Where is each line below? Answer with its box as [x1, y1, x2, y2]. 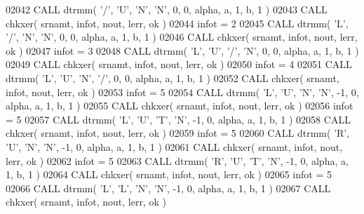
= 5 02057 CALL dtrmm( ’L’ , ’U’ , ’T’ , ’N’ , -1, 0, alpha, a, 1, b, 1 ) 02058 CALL [6, 112, 351, 126]
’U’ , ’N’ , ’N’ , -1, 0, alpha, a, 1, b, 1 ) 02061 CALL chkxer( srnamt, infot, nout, [6, 139, 343, 154]
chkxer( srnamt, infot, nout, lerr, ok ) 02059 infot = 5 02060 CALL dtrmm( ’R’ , [6, 126, 350, 140]
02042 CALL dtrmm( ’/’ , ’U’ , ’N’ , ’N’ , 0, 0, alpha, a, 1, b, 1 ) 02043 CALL [6, 2, 328, 16]
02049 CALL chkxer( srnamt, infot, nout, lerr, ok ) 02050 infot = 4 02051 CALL [6, 57, 352, 72]
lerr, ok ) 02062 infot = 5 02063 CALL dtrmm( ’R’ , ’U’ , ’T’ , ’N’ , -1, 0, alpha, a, [6, 153, 349, 168]
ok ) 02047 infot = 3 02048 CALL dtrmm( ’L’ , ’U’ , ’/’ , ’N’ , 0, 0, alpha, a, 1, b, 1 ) [6, 43, 359, 58]
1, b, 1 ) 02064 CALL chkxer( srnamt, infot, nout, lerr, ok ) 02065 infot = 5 [6, 167, 332, 182]
